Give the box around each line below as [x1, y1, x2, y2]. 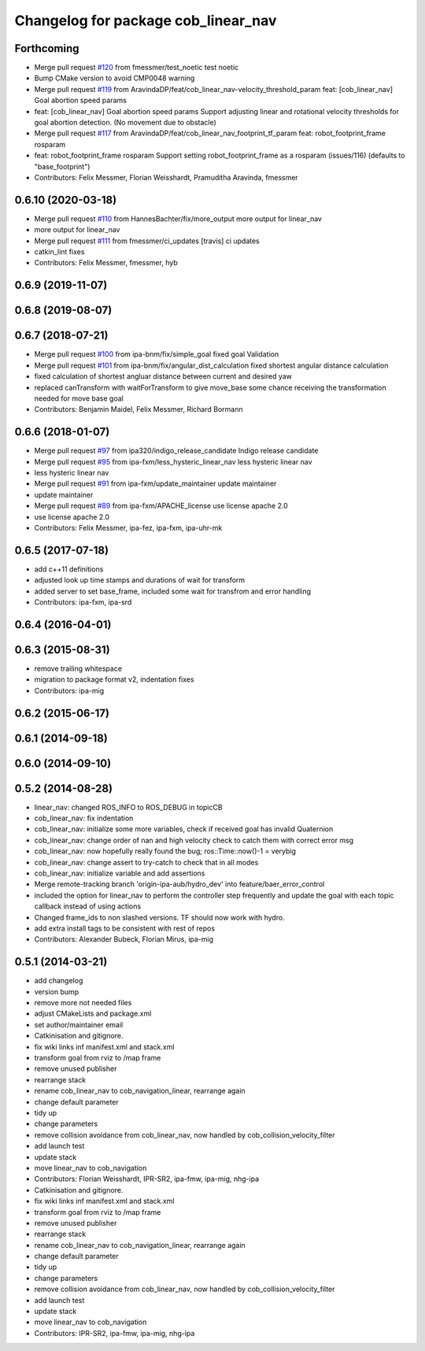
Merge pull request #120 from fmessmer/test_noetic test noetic [34, 63, 239, 72]
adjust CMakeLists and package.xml [34, 1009, 152, 1019]
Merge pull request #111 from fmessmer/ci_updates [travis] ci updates [34, 236, 260, 246]
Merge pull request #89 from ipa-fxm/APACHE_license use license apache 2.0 [34, 501, 289, 511]
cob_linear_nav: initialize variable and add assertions [34, 868, 205, 878]
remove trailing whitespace [34, 664, 122, 673]
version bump [34, 986, 79, 996]
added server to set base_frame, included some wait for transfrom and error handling [34, 587, 311, 596]
